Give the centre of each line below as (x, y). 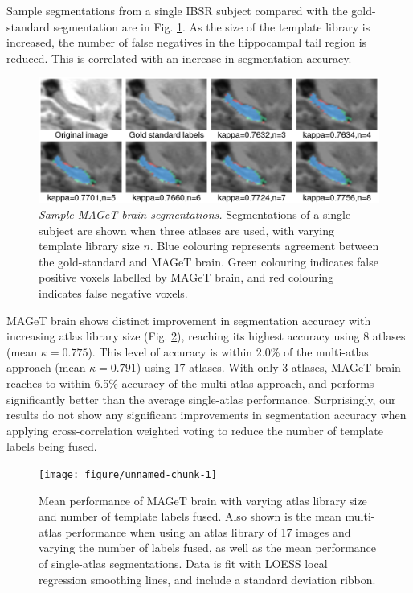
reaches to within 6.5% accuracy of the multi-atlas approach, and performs (190, 383)
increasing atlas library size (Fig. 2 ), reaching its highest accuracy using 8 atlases (206, 336)
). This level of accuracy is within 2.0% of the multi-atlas (228, 351)
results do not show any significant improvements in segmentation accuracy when (206, 415)
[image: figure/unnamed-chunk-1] (128, 474)
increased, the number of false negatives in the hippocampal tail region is (187, 42)
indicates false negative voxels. (113, 293)
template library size (89, 246)
